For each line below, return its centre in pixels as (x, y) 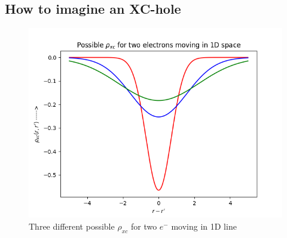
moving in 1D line (204, 226)
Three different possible (72, 226)
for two (144, 226)
